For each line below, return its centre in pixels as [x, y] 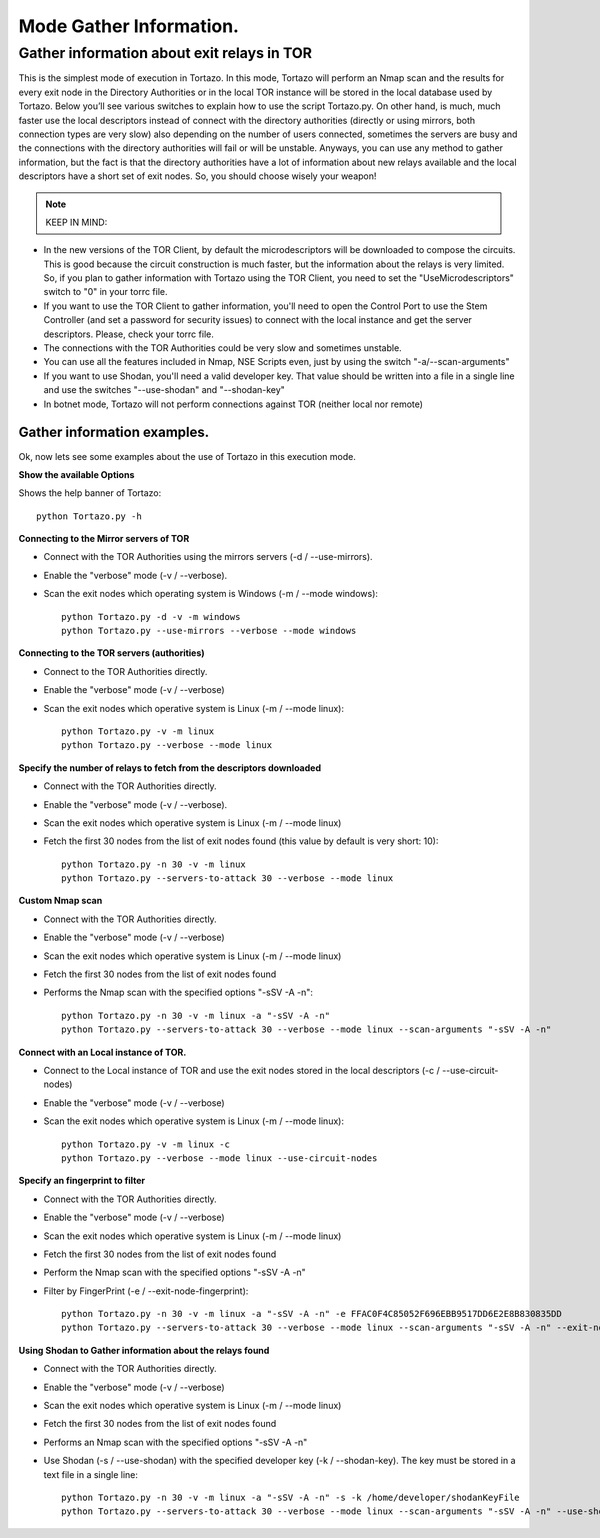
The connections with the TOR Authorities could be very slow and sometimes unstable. [222, 348]
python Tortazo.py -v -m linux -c [145, 1144]
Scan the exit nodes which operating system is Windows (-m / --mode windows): [211, 594]
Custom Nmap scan [60, 901]
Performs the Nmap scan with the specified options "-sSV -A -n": [178, 992]
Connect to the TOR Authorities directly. [125, 671]
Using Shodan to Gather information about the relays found [144, 1350]
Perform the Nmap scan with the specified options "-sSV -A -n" [175, 1272]
